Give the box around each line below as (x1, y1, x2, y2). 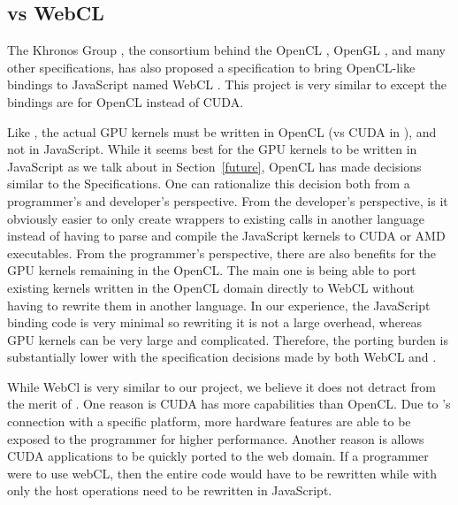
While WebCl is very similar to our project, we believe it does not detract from (7, 377, 437, 395)
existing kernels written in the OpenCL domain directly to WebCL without (7, 278, 415, 296)
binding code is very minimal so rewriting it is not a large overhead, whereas (7, 313, 423, 332)
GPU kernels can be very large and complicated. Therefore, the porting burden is (7, 330, 448, 348)
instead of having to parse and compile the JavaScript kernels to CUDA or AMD (7, 226, 446, 245)
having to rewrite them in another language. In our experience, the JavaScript (7, 295, 431, 314)
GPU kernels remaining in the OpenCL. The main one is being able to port (7, 261, 416, 279)
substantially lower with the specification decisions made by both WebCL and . (7, 348, 437, 366)
